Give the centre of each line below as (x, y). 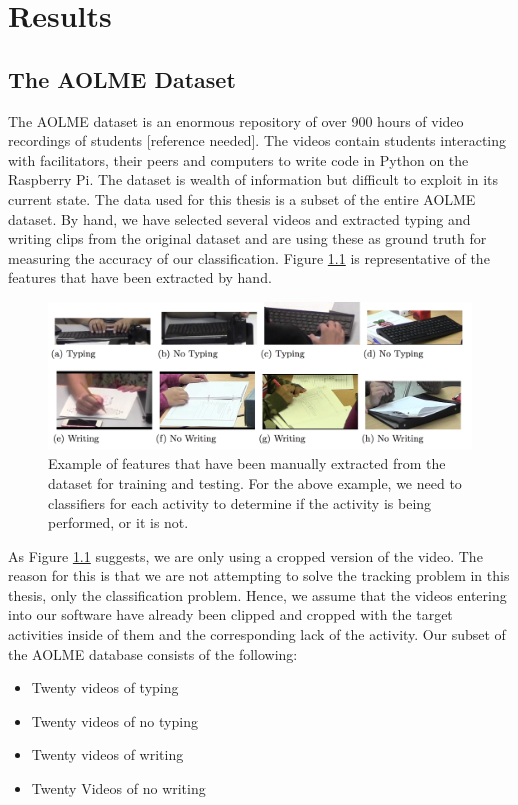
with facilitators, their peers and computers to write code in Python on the (238, 159)
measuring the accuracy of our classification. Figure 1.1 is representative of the (249, 257)
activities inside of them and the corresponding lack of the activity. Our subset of (257, 634)
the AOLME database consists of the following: (153, 653)
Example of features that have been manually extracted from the (247, 463)
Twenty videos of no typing (114, 720)
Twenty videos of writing (107, 754)
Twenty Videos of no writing (118, 788)
